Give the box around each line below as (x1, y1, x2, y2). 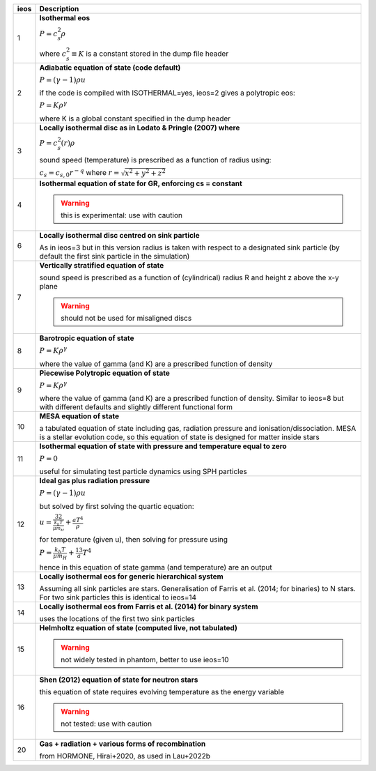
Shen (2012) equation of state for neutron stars (39, 675, 198, 685)
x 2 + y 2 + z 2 (125, 167, 166, 178)
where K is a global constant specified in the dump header (39, 114, 231, 123)
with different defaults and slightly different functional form (39, 402, 233, 411)
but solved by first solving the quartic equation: (39, 501, 194, 511)
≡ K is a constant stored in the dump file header (70, 49, 229, 59)
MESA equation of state (39, 411, 120, 421)
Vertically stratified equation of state (39, 261, 164, 270)
